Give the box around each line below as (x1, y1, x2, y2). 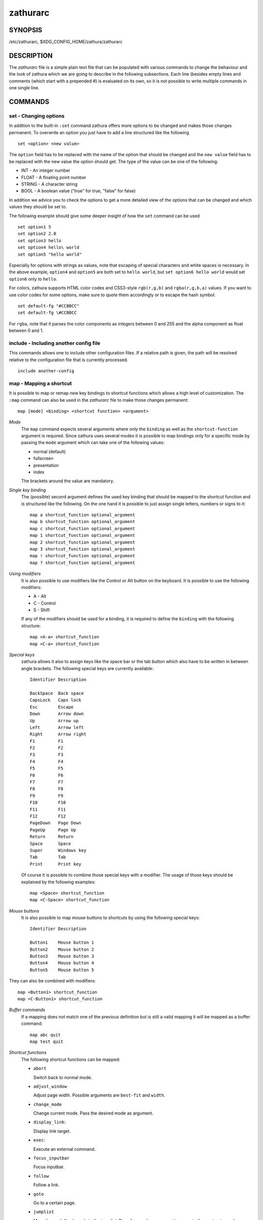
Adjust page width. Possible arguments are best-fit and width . (33, 1092, 166, 1098)
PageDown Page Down (30, 820, 81, 826)
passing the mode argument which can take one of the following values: (21, 440, 165, 446)
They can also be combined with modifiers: (9, 978, 96, 984)
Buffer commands (9, 1007, 45, 1013)
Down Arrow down (30, 711, 84, 717)
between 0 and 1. (9, 327, 44, 334)
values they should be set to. (9, 204, 67, 210)
